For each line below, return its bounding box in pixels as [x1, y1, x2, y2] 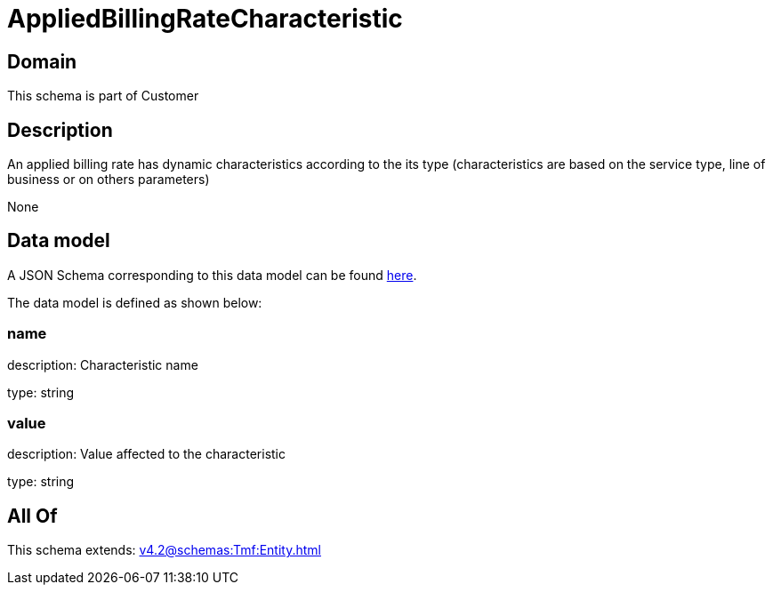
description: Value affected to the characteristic [7, 446, 286, 462]
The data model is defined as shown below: [7, 294, 262, 310]
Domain [7, 50, 77, 73]
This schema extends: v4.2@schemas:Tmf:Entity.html [7, 542, 321, 558]
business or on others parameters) [7, 172, 210, 188]
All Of [7, 504, 58, 527]
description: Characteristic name [7, 356, 198, 372]
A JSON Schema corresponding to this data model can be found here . [7, 267, 417, 283]
